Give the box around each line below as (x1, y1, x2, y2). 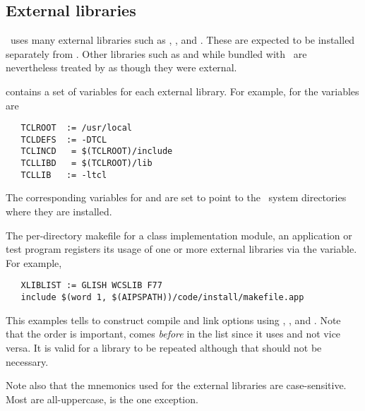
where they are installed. (6, 204, 112, 219)
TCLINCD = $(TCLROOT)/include (20, 146, 173, 157)
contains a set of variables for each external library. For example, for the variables (6, 83, 359, 98)
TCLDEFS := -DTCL (20, 134, 107, 145)
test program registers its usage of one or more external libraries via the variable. (6, 242, 357, 256)
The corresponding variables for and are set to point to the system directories (6, 190, 347, 205)
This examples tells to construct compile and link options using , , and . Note (6, 312, 341, 327)
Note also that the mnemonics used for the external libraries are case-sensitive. (6, 378, 347, 393)
